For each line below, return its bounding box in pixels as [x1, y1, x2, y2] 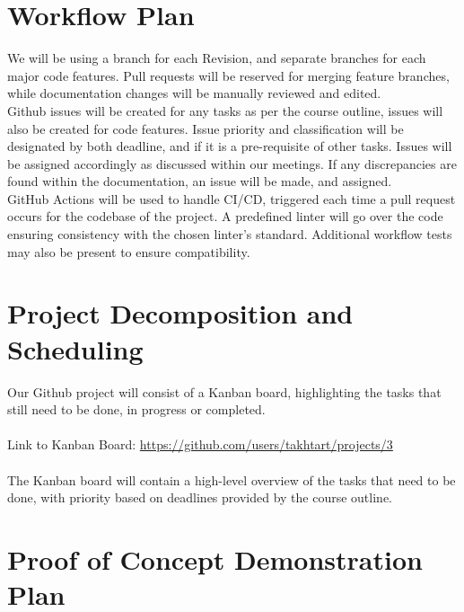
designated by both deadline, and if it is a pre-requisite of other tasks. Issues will [7, 137, 452, 155]
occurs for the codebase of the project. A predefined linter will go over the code [7, 207, 443, 226]
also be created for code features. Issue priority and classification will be [7, 119, 404, 137]
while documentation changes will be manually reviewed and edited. [7, 84, 381, 102]
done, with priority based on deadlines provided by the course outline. [7, 488, 392, 507]
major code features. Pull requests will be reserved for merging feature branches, [7, 66, 450, 84]
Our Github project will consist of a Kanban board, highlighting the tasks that [7, 382, 442, 401]
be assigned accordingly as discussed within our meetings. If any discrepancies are [7, 154, 457, 173]
